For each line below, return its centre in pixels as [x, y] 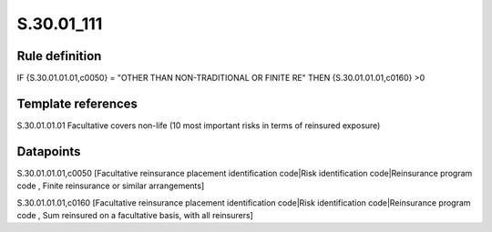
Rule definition [59, 56]
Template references [77, 103]
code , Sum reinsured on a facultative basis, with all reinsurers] [135, 216]
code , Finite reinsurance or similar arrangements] [111, 186]
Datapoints [49, 151]
